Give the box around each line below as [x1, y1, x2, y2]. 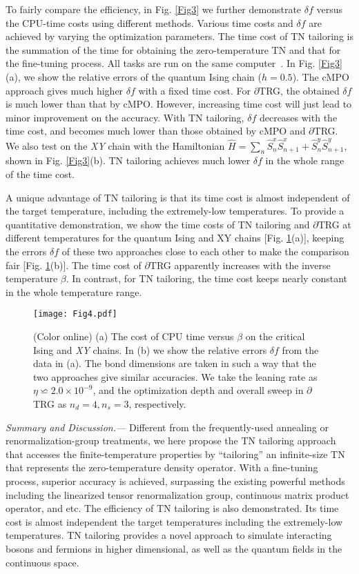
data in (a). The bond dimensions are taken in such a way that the [33, 356, 316, 370]
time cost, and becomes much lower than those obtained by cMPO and [6, 123, 306, 138]
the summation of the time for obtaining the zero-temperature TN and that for [6, 42, 341, 57]
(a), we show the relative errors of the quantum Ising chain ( [6, 69, 262, 83]
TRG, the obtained [259, 83, 340, 97]
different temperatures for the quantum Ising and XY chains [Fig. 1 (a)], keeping [6, 230, 345, 245]
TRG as [33, 397, 67, 411]
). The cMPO [292, 69, 349, 83]
